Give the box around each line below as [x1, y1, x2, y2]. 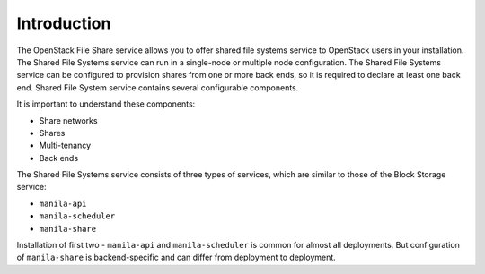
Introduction [16, 13, 111, 33]
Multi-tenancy [39, 140, 92, 151]
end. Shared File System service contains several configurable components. [16, 81, 299, 93]
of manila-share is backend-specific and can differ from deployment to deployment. [16, 252, 336, 263]
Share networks [39, 115, 98, 125]
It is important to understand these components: [16, 98, 196, 109]
